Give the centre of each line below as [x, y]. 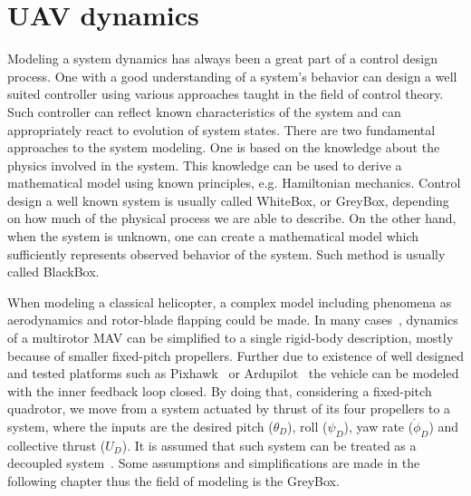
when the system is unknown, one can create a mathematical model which [213, 236]
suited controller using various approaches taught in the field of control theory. [226, 94]
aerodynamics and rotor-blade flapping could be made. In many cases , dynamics [233, 320]
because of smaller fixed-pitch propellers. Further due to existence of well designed [235, 355]
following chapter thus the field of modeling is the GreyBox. [173, 480]
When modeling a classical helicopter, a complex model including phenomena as [230, 301]
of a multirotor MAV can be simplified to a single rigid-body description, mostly [231, 338]
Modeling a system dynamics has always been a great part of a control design [222, 58]
